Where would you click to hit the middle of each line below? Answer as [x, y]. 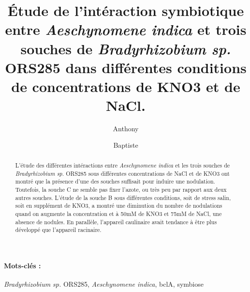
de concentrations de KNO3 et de [126, 86]
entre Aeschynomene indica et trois [126, 30]
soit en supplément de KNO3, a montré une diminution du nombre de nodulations [119, 206]
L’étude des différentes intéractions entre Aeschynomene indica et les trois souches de [123, 165]
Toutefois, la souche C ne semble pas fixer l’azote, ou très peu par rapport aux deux [121, 190]
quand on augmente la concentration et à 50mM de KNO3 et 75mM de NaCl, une [118, 213]
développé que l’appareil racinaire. [58, 230]
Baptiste [126, 145]
